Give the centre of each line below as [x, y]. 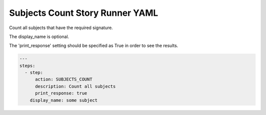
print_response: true [61, 93]
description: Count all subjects [75, 86]
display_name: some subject [64, 100]
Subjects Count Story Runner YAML [84, 13]
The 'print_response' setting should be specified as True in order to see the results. [94, 46]
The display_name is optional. [39, 37]
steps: [27, 66]
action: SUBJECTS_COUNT [64, 79]
